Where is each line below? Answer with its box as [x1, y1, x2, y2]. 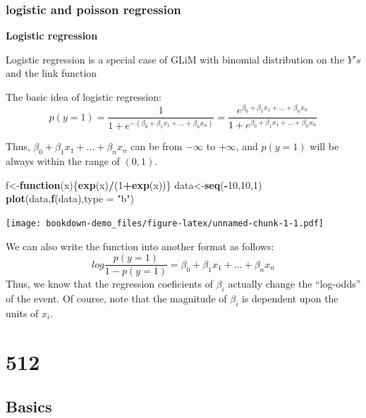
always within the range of [6, 154, 120, 168]
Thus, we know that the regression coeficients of [6, 276, 213, 291]
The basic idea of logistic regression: [6, 90, 161, 104]
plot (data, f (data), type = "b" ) [6, 191, 135, 206]
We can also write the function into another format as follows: [6, 238, 274, 253]
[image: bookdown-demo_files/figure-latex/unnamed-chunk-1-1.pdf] [6, 219, 324, 229]
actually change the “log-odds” [228, 276, 361, 291]
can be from [130, 139, 183, 154]
